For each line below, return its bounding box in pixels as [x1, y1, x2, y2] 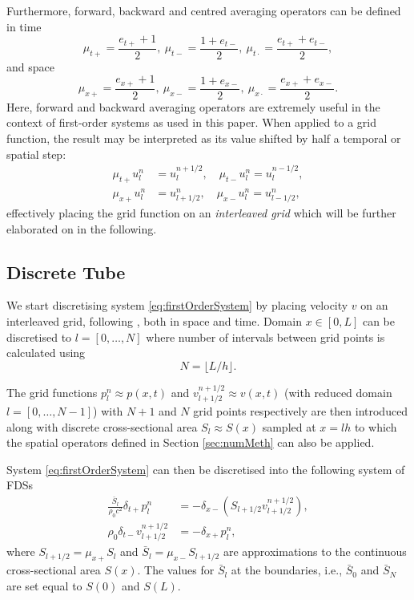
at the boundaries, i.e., [231, 561, 343, 578]
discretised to [6, 328, 72, 345]
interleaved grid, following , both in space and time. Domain [6, 313, 303, 330]
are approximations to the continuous [223, 543, 407, 560]
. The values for [137, 561, 215, 578]
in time [6, 18, 42, 34]
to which [354, 418, 397, 435]
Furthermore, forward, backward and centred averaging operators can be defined [6, 2, 401, 18]
